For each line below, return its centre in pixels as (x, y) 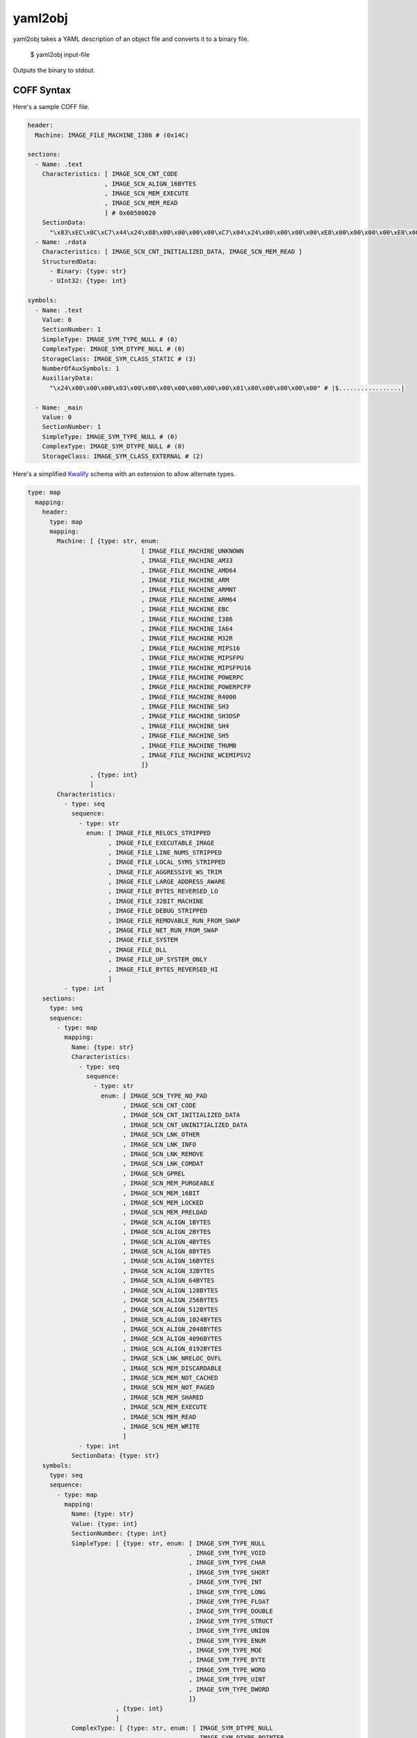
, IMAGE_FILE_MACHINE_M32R (187, 639)
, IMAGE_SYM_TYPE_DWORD (229, 1689)
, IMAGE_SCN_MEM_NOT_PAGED (169, 1388)
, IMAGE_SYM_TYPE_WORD (227, 1670)
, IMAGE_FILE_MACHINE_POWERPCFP (196, 687)
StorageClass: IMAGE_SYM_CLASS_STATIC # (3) (119, 359)
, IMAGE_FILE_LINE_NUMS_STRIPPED (165, 852)
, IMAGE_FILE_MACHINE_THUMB (189, 745)
